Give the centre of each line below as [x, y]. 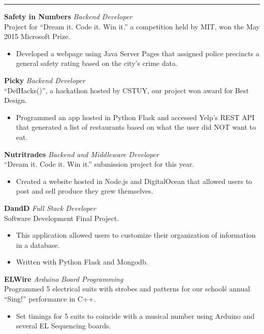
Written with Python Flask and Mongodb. [82, 262]
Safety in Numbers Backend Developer [68, 16]
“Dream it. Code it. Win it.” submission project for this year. [99, 164]
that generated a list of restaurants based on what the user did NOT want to [136, 127]
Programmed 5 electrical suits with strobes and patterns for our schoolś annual [127, 289]
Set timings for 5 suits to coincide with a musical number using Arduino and [135, 316]
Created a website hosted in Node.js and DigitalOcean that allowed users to [134, 181]
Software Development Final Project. [62, 218]
